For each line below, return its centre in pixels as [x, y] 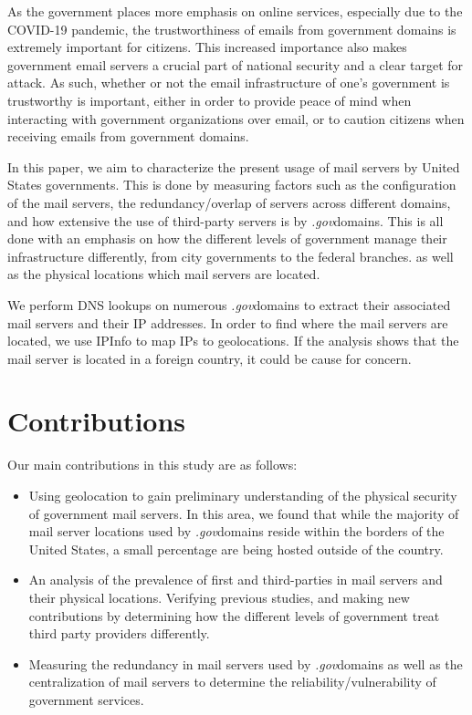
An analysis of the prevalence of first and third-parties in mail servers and [236, 580]
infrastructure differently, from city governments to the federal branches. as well [231, 256]
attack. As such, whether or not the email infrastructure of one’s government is [229, 83]
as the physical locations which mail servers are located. [164, 274]
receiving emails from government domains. [128, 136]
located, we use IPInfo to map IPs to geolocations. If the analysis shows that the [233, 341]
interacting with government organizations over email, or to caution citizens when [236, 118]
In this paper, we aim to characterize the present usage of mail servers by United [234, 166]
